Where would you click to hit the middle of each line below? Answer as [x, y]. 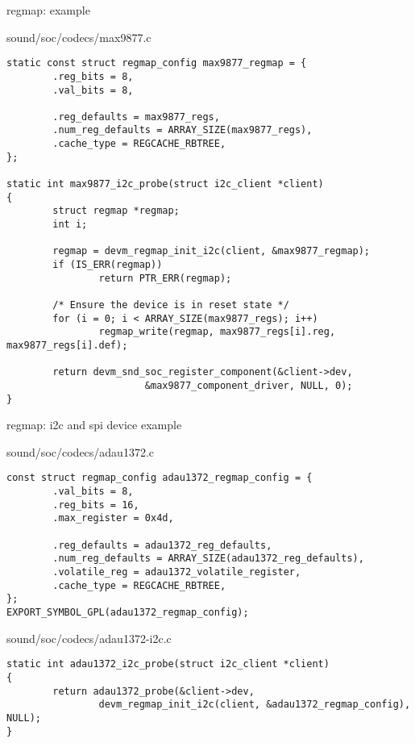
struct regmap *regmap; [116, 211]
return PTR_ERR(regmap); [165, 278]
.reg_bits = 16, [96, 505]
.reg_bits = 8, [93, 76]
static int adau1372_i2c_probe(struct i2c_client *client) [168, 664]
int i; [70, 225]
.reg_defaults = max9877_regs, [136, 117]
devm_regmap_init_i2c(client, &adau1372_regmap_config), [255, 705]
